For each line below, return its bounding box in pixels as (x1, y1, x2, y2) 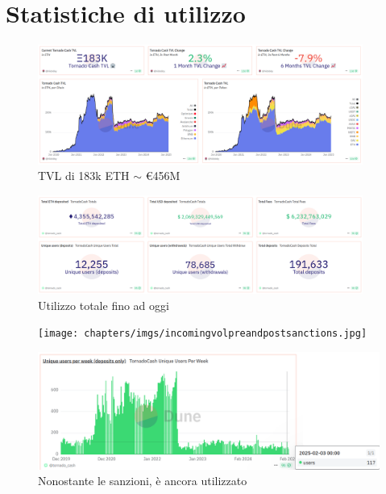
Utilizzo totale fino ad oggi (38, 296, 169, 313)
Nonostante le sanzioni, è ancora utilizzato (38, 472, 247, 489)
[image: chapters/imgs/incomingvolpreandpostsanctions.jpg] (38, 328, 367, 340)
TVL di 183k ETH (38, 167, 130, 184)
